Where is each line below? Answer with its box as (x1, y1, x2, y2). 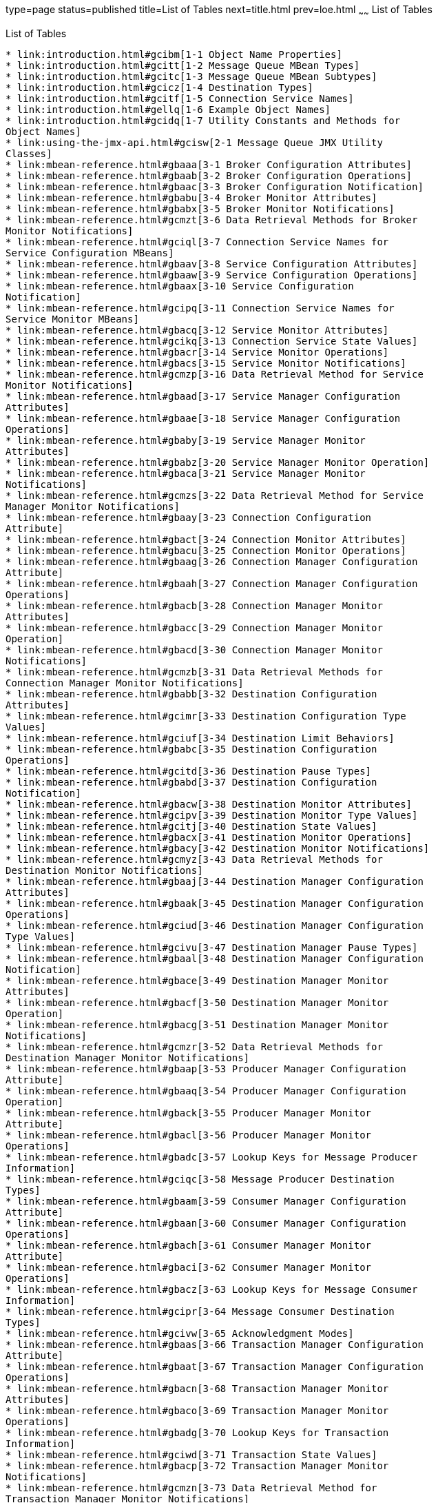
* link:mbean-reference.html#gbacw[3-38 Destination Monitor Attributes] (6, 798, 413, 810)
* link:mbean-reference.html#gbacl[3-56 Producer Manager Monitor (6, 1129, 372, 1141)
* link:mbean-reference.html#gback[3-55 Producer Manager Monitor (6, 1107, 372, 1118)
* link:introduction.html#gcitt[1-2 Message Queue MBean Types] (6, 59, 360, 71)
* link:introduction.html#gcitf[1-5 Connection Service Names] (6, 92, 354, 104)
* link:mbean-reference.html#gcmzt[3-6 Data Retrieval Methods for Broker (6, 214, 418, 225)
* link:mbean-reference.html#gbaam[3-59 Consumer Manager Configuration (6, 1195, 406, 1207)
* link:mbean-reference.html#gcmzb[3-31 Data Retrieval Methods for (6, 666, 383, 677)
